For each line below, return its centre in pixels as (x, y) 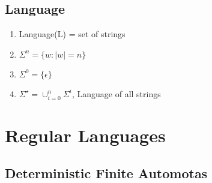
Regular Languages (85, 135)
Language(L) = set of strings (72, 34)
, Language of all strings (116, 93)
